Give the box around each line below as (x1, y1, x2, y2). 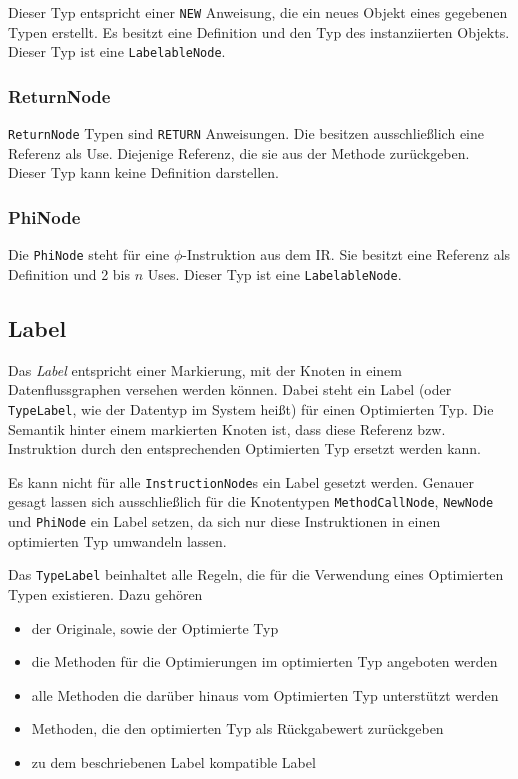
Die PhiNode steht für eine (8, 244, 170, 265)
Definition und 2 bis (8, 263, 131, 284)
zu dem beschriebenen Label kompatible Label (31, 751, 316, 772)
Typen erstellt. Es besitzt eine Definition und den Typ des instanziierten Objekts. (8, 21, 510, 42)
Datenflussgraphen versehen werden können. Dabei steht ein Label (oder (8, 379, 452, 400)
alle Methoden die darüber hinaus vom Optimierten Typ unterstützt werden (31, 684, 499, 705)
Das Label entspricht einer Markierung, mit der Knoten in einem (8, 359, 402, 380)
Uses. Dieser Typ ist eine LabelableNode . (147, 263, 402, 284)
